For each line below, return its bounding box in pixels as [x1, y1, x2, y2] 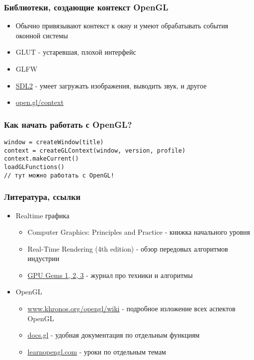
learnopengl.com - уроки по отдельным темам [27, 346, 166, 357]
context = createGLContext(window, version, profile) [4, 147, 186, 154]
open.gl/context [15, 97, 64, 107]
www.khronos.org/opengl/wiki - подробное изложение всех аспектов [27, 303, 236, 314]
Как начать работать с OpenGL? [4, 118, 132, 130]
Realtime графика [15, 210, 70, 220]
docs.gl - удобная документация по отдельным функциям [27, 330, 200, 340]
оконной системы [15, 30, 68, 40]
